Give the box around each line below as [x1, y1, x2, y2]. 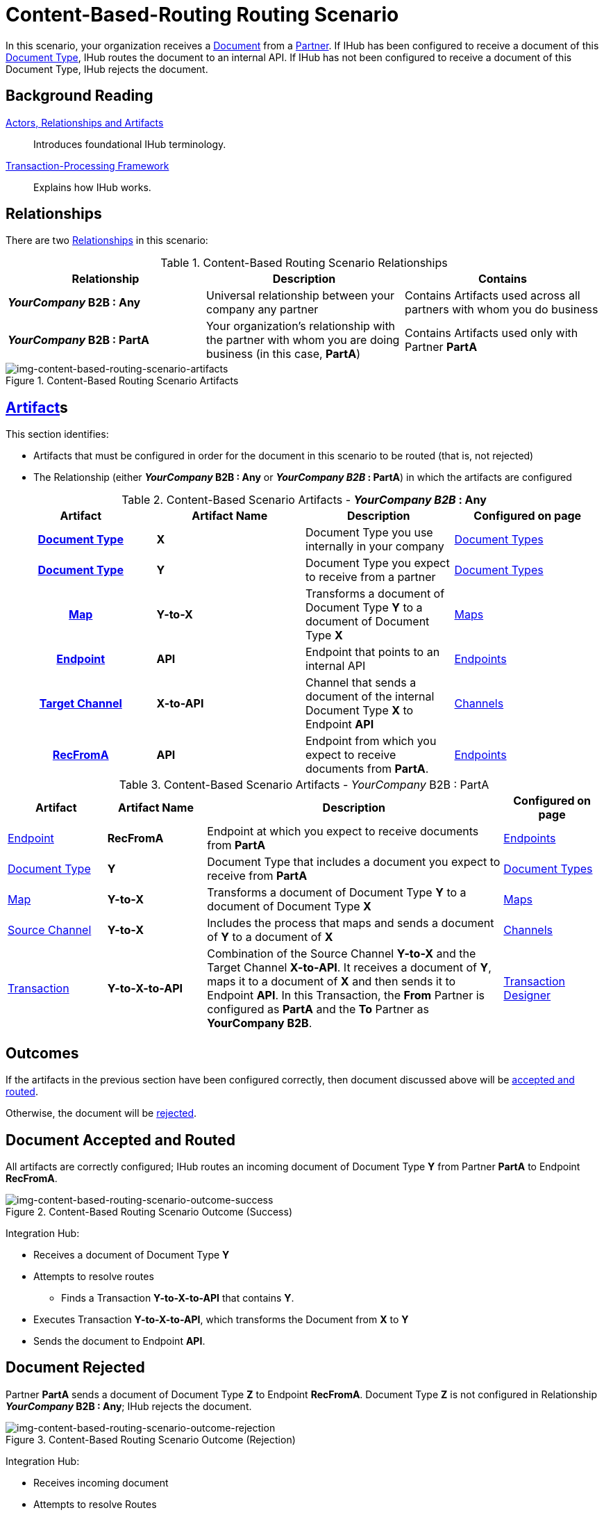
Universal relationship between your [205, 288, 394, 303]
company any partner [205, 302, 319, 317]
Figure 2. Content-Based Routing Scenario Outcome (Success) [6, 1205, 293, 1218]
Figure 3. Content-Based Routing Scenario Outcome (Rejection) [6, 1433, 296, 1446]
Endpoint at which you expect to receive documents [207, 824, 479, 839]
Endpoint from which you [305, 734, 437, 748]
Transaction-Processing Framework [6, 159, 169, 172]
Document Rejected [6, 1359, 145, 1377]
